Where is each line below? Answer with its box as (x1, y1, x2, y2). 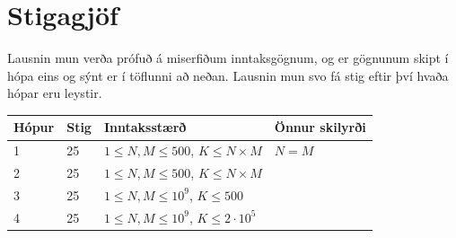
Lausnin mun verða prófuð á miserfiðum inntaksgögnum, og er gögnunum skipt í (7, 48, 449, 67)
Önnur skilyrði (274, 118, 366, 137)
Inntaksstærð (103, 118, 187, 137)
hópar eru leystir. (7, 84, 102, 102)
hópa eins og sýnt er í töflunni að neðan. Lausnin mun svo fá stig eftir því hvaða (7, 66, 449, 84)
